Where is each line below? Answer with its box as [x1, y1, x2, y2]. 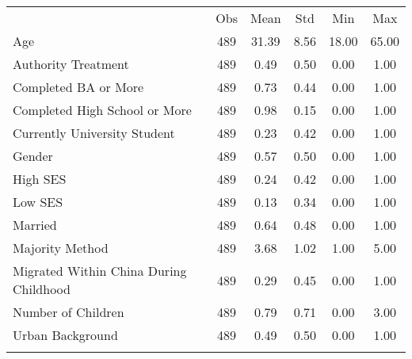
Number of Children [13, 303, 124, 321]
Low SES [13, 193, 63, 211]
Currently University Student [13, 124, 175, 142]
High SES [13, 170, 67, 188]
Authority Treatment [13, 55, 129, 73]
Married [13, 216, 57, 234]
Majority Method [13, 239, 109, 257]
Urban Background [13, 326, 118, 344]
